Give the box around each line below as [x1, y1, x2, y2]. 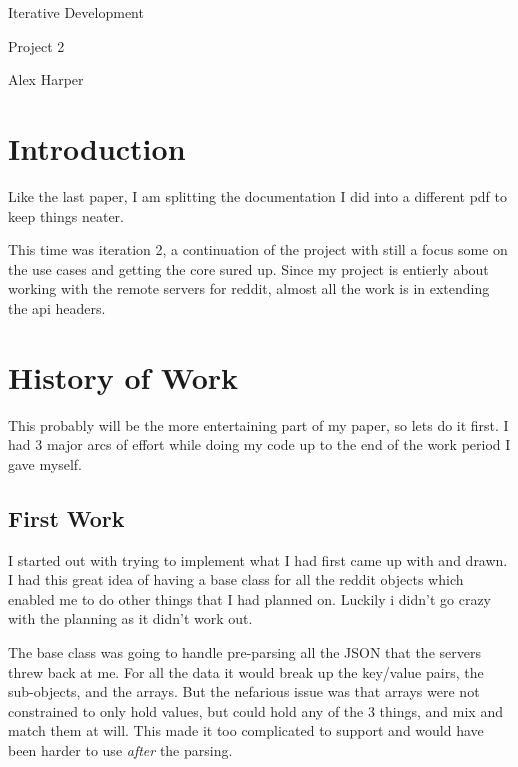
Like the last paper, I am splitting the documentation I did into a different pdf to [8, 185, 508, 206]
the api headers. [8, 297, 106, 318]
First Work [8, 502, 125, 533]
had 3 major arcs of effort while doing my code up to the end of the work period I [8, 434, 511, 455]
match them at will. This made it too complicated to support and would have [8, 720, 484, 741]
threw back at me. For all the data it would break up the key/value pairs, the [8, 661, 484, 682]
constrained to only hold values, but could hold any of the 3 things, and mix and [8, 700, 503, 721]
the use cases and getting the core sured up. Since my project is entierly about [8, 258, 489, 279]
